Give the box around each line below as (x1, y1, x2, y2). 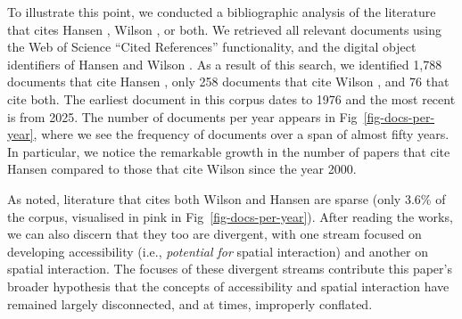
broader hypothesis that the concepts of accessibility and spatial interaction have (7, 276, 450, 295)
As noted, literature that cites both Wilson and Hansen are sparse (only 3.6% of (7, 189, 446, 208)
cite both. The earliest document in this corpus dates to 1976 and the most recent (7, 89, 456, 108)
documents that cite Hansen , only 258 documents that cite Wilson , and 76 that (7, 72, 450, 91)
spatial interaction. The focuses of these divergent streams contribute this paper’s (7, 259, 452, 278)
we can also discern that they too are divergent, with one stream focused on (7, 225, 422, 243)
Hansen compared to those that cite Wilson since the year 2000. (7, 159, 357, 178)
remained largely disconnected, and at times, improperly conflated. (7, 294, 373, 313)
